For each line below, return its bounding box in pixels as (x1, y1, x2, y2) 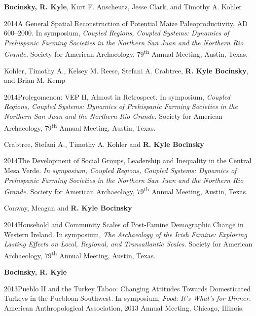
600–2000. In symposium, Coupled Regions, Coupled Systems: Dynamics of (4, 28, 229, 38)
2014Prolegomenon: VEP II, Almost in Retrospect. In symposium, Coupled (4, 91, 230, 102)
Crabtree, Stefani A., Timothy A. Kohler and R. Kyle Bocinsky (4, 139, 204, 149)
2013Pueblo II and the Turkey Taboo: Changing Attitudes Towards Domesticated (4, 283, 251, 293)
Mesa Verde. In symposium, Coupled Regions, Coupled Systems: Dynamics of (4, 165, 237, 176)
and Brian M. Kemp (4, 75, 65, 85)
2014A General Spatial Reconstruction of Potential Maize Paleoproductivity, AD (4, 18, 248, 28)
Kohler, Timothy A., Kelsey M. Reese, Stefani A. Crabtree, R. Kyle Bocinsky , (4, 65, 249, 75)
